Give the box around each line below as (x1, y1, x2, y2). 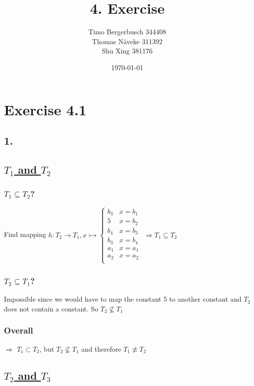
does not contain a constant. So (4, 303, 98, 313)
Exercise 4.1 (4, 99, 87, 119)
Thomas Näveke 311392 (92, 36, 162, 46)
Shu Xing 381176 (102, 46, 153, 56)
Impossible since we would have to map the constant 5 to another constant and (4, 294, 242, 304)
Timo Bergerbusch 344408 (88, 26, 166, 37)
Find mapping (4, 229, 46, 239)
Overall (4, 324, 33, 336)
